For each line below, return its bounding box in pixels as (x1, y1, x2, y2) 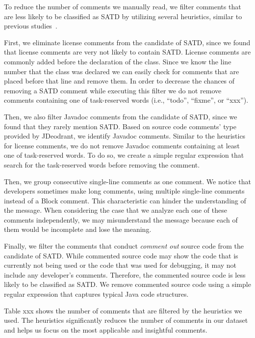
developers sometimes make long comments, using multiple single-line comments (4, 186, 245, 196)
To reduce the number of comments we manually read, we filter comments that (4, 1, 241, 11)
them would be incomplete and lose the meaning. (4, 224, 152, 234)
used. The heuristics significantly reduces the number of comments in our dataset (4, 315, 248, 325)
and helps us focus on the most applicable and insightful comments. (4, 324, 207, 335)
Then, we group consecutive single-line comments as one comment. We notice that (4, 176, 251, 186)
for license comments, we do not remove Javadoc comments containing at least (4, 140, 240, 150)
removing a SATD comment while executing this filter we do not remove (4, 85, 222, 95)
